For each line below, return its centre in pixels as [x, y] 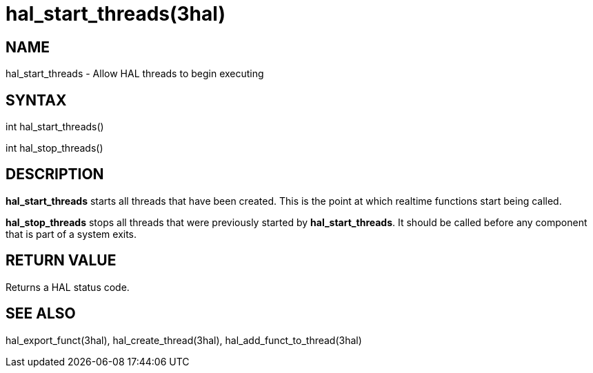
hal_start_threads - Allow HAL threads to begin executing [135, 74]
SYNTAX [36, 100]
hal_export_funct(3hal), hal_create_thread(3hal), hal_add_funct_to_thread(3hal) [184, 340]
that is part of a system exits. [71, 234]
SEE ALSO [41, 314]
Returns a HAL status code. [68, 287]
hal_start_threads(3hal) [115, 14]
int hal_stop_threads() [54, 148]
